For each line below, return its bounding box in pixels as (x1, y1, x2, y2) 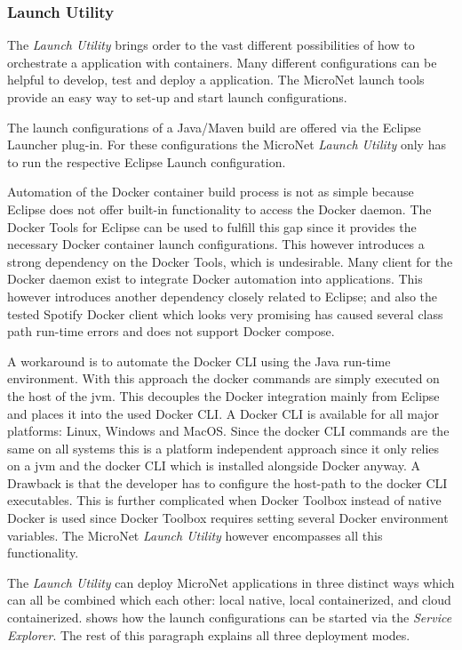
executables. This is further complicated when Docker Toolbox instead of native (7, 491, 442, 510)
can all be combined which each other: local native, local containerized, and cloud (7, 590, 451, 609)
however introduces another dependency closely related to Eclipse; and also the (7, 286, 438, 305)
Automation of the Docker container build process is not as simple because (7, 182, 414, 201)
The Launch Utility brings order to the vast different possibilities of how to (7, 36, 415, 54)
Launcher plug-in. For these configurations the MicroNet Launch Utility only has (7, 135, 446, 154)
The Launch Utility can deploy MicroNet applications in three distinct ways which (7, 573, 455, 591)
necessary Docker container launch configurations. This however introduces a (7, 235, 425, 253)
